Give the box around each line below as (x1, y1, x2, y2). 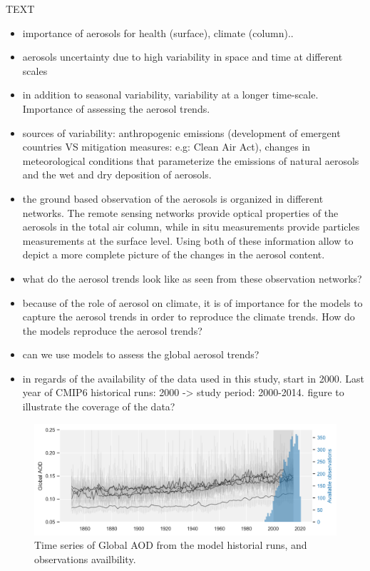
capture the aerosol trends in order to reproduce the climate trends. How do (22, 309, 355, 324)
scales (22, 63, 48, 78)
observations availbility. (34, 551, 136, 566)
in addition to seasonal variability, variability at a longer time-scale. (22, 87, 319, 102)
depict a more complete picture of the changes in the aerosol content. (22, 247, 325, 262)
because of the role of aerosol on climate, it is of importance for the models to (22, 295, 363, 310)
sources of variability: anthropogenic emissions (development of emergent (22, 125, 341, 140)
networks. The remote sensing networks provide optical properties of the (22, 205, 339, 220)
